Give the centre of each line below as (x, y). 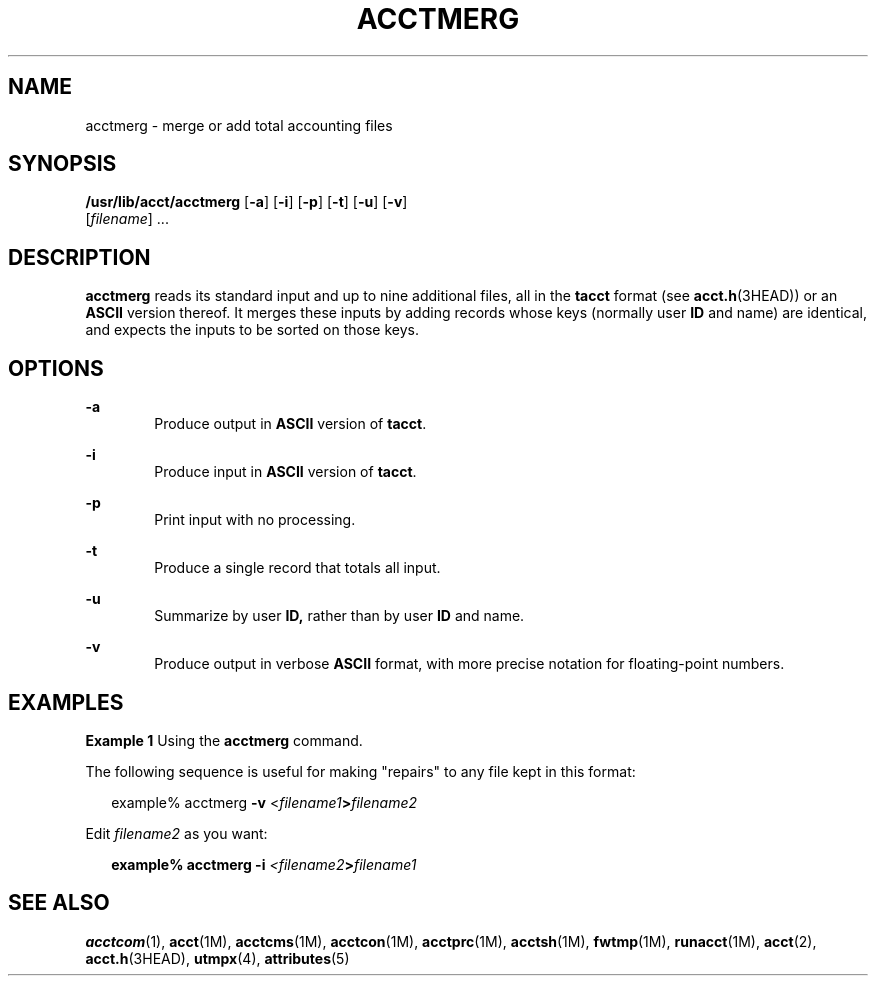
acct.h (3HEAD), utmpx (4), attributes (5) (217, 958)
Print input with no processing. (255, 520)
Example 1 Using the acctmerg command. (224, 740)
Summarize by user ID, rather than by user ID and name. (339, 616)
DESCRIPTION (79, 257)
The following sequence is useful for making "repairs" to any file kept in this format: (360, 771)
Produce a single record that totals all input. (297, 568)
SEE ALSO (59, 903)
